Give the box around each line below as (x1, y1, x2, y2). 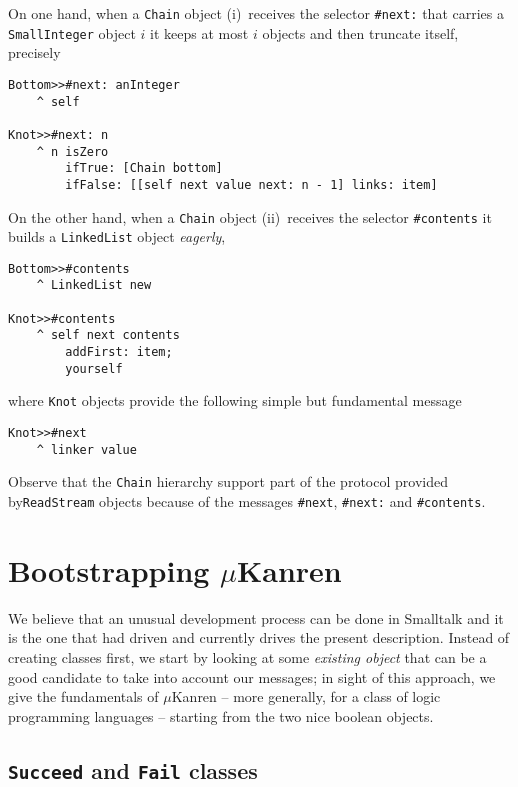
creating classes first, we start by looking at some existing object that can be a (8, 647, 487, 667)
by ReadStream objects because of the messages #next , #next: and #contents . (8, 491, 486, 512)
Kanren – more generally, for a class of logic (171, 686, 441, 707)
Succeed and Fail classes (8, 754, 258, 785)
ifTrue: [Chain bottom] (65, 161, 223, 176)
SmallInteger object (8, 22, 136, 43)
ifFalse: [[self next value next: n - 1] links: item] (65, 177, 438, 192)
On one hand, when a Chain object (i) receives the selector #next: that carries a (8, 3, 504, 23)
